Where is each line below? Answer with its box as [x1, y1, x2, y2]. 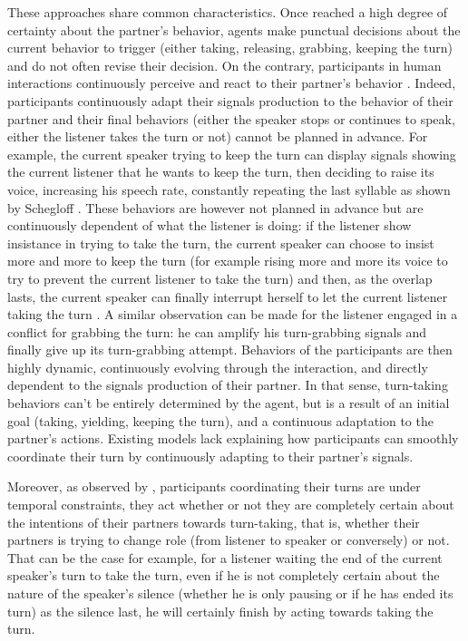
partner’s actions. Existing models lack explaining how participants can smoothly [7, 429, 459, 448]
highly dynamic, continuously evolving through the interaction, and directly [7, 357, 428, 376]
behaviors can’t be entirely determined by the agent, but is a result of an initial [7, 393, 450, 413]
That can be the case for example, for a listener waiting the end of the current [7, 548, 443, 567]
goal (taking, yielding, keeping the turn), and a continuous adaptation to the [7, 411, 434, 430]
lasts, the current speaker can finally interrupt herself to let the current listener [7, 287, 448, 306]
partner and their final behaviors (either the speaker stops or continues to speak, [7, 109, 455, 128]
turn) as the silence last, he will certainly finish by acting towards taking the [7, 601, 434, 620]
